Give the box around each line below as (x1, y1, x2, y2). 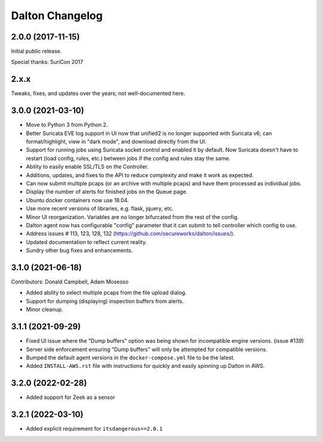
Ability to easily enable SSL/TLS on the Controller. (26, 163, 149, 170)
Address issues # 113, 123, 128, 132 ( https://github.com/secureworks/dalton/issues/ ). (26, 230, 235, 237)
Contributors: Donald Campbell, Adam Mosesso (11, 278, 129, 285)
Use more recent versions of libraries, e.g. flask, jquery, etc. (26, 205, 173, 212)
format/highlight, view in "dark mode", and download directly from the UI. (26, 138, 207, 145)
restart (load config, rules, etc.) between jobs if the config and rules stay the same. (26, 154, 230, 161)
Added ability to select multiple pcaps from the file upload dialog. (26, 289, 187, 296)
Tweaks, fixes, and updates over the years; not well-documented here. (11, 90, 185, 97)
